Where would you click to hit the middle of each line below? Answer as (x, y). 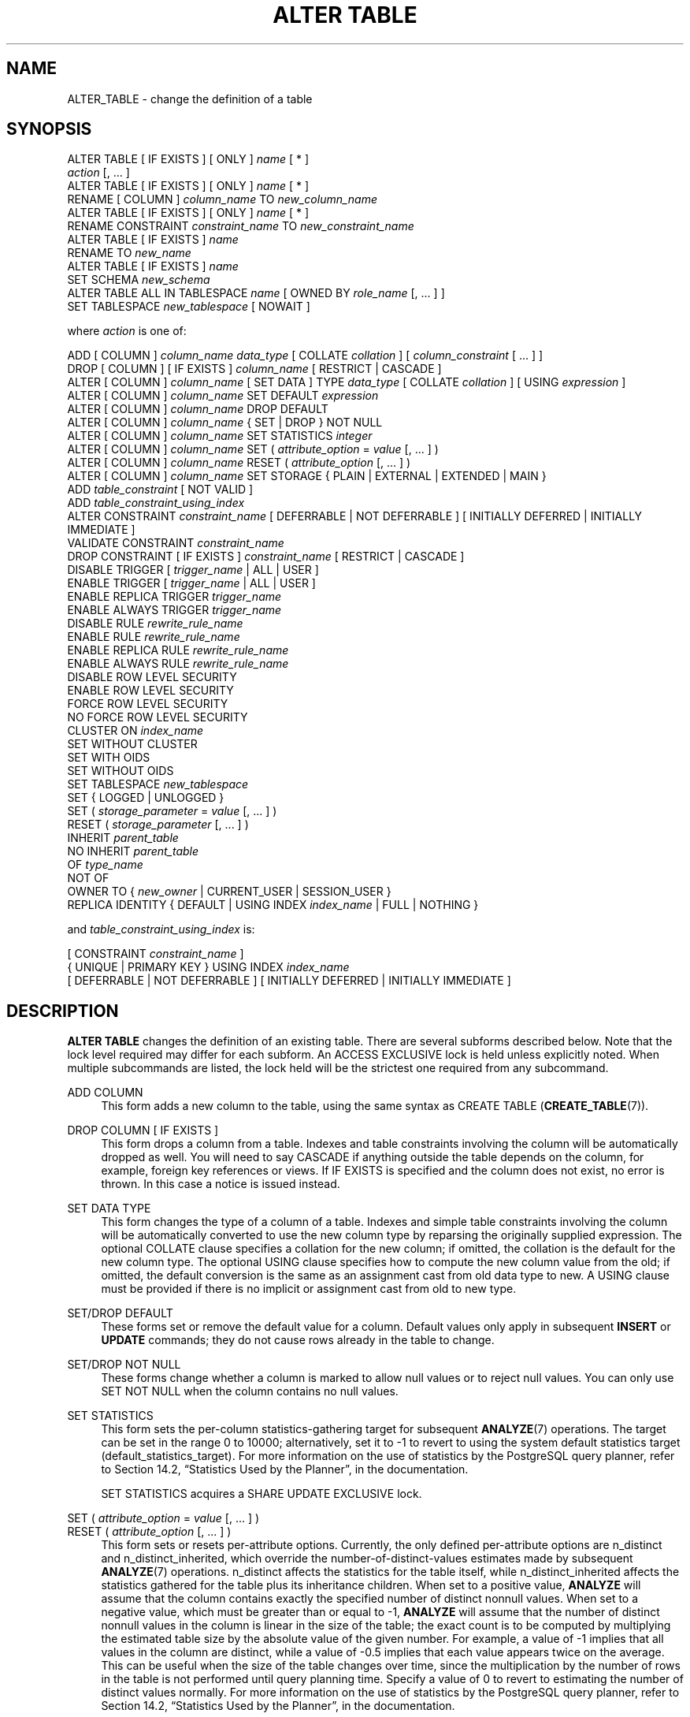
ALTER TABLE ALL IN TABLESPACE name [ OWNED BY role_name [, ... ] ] (256, 293)
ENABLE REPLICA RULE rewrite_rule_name (178, 650)
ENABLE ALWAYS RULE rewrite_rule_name (178, 664)
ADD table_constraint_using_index (156, 503)
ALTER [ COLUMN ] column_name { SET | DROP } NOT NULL (225, 423)
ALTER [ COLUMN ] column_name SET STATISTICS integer (220, 436)
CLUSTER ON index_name (135, 731)
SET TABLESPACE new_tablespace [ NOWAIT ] (189, 307)
